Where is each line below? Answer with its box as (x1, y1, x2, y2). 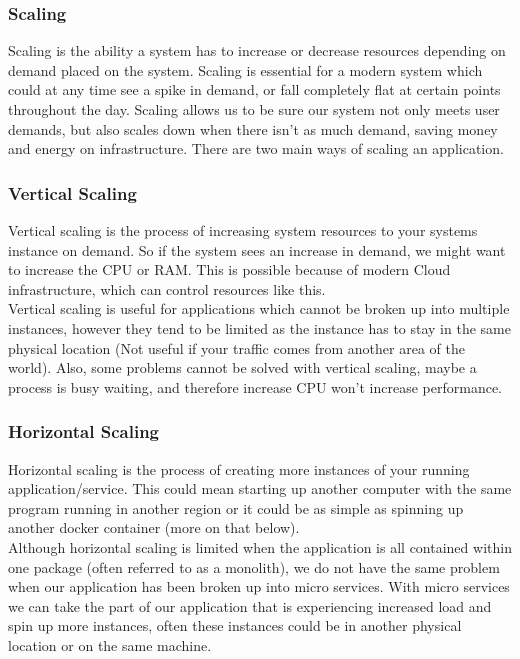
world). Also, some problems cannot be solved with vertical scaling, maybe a (8, 357, 477, 378)
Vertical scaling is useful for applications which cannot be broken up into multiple (8, 298, 510, 319)
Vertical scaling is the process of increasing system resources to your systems (8, 220, 478, 240)
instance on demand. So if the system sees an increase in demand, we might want (8, 239, 506, 260)
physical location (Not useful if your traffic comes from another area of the (8, 337, 465, 358)
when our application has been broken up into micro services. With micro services (8, 576, 510, 597)
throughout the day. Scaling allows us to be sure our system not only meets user (8, 99, 500, 119)
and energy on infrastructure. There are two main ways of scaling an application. (8, 138, 504, 159)
